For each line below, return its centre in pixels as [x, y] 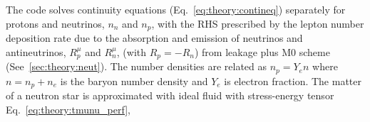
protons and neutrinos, [55, 23]
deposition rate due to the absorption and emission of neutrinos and [154, 38]
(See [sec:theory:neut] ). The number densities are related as [137, 66]
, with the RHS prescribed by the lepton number [258, 23]
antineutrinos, [36, 51]
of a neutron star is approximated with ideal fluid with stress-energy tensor [170, 95]
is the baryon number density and [134, 81]
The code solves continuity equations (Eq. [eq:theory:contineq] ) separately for [176, 9]
